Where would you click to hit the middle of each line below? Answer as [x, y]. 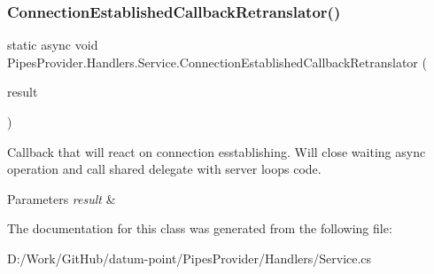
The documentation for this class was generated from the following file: [200, 228]
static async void [53, 45]
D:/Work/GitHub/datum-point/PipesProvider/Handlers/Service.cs [190, 258]
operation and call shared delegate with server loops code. [164, 169]
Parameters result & [62, 198]
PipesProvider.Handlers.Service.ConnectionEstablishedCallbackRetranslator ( [217, 62]
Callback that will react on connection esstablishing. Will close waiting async [217, 151]
